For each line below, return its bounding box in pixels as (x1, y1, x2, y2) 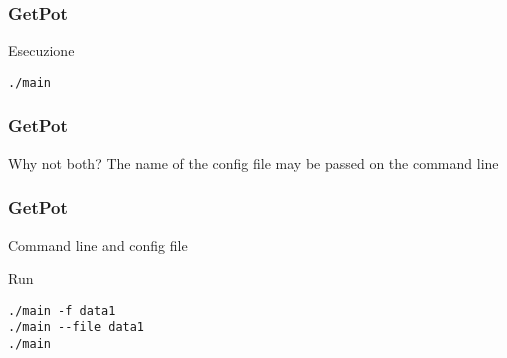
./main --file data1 (8, 320, 145, 335)
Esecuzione (8, 40, 75, 61)
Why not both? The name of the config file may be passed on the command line (8, 152, 499, 173)
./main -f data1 (8, 303, 116, 318)
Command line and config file (8, 234, 188, 255)
